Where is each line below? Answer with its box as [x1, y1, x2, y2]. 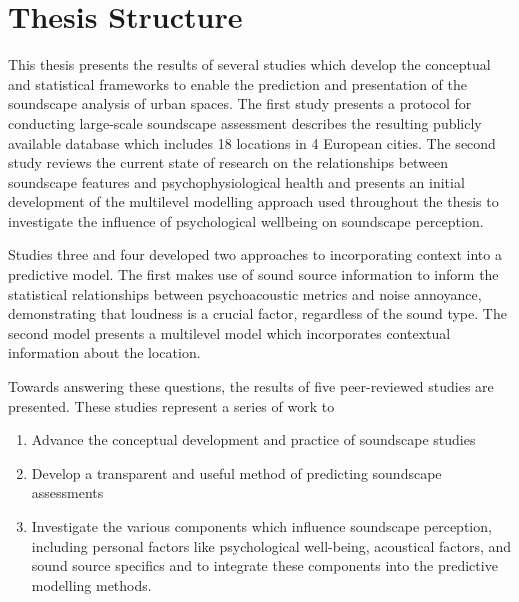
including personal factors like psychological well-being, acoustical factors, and [31, 535, 512, 556]
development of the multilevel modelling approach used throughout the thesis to [8, 191, 499, 212]
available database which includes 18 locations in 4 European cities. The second [8, 132, 496, 153]
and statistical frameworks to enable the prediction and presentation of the [8, 73, 467, 94]
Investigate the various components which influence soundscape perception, [31, 516, 492, 536]
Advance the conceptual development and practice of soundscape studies [31, 429, 476, 450]
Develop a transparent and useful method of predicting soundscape [31, 462, 442, 483]
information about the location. [8, 342, 201, 363]
